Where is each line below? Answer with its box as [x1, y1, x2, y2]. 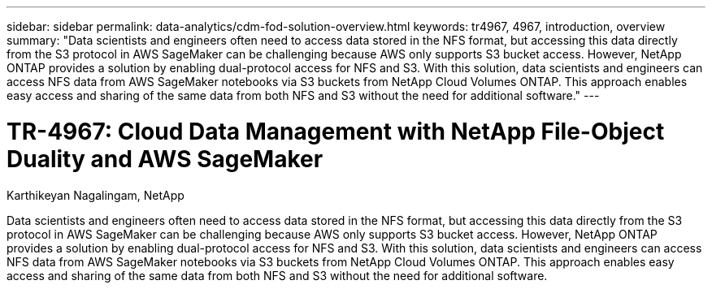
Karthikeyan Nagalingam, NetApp [7, 188, 185, 202]
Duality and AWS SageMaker [7, 144, 323, 173]
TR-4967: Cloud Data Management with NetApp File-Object [7, 117, 665, 145]
